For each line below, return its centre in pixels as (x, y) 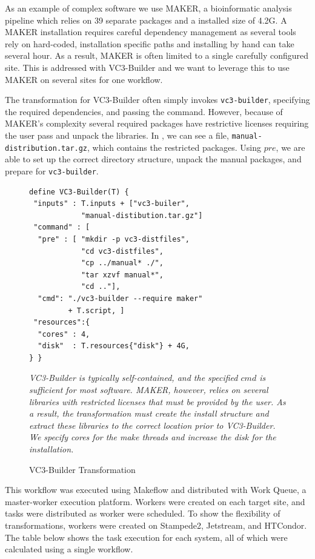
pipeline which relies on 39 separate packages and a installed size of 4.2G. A (146, 20)
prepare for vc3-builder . (52, 170)
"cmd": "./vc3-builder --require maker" (120, 298)
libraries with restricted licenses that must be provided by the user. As (157, 401)
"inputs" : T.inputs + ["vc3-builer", (111, 204)
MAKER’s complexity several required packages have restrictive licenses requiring (157, 123)
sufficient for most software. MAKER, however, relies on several (149, 390)
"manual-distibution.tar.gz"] (142, 215)
